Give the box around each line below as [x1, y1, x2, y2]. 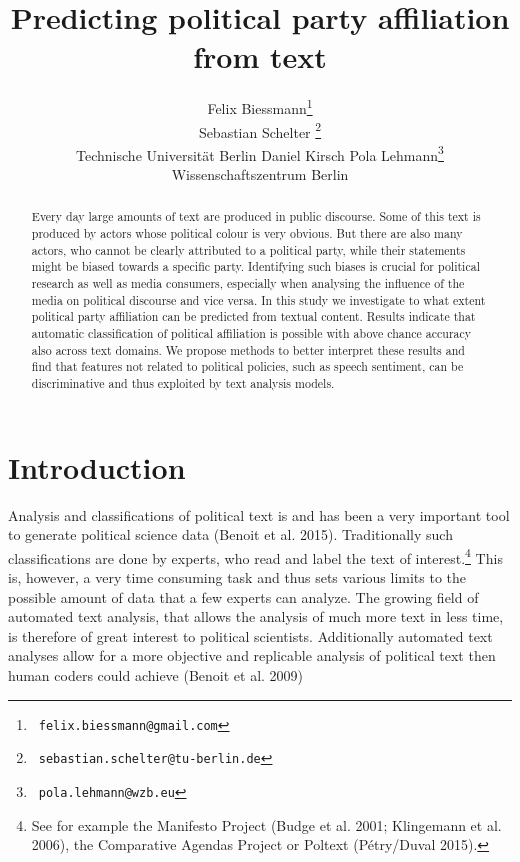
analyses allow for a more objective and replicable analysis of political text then [8, 645, 496, 666]
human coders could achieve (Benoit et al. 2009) [8, 665, 304, 686]
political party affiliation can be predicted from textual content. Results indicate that [31, 308, 476, 325]
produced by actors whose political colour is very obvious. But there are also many [31, 225, 463, 242]
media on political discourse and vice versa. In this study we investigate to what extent [31, 291, 486, 308]
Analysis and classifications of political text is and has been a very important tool [8, 504, 510, 525]
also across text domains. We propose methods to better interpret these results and [31, 341, 465, 358]
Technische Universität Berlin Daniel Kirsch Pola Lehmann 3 [76, 141, 444, 165]
